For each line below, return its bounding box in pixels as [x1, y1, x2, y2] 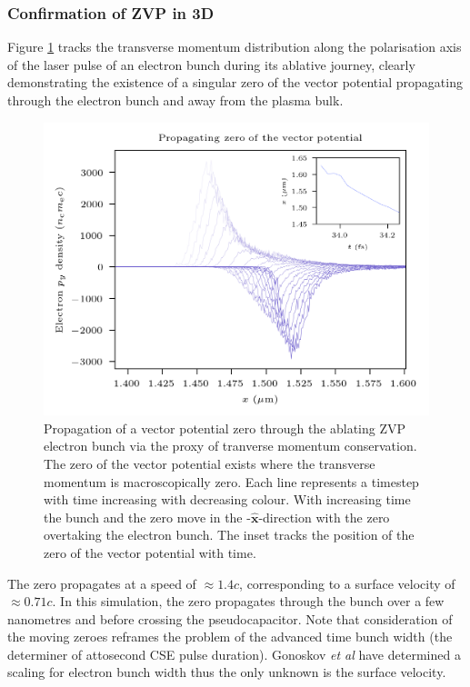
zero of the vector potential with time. [44, 543, 256, 562]
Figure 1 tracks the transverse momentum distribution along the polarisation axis [7, 37, 462, 56]
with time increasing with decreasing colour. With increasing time [44, 490, 411, 509]
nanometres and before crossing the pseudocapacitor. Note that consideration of [7, 609, 453, 628]
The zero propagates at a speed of [7, 573, 196, 592]
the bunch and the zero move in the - [44, 507, 251, 526]
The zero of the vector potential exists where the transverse [44, 453, 375, 473]
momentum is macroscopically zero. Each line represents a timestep [44, 472, 419, 491]
